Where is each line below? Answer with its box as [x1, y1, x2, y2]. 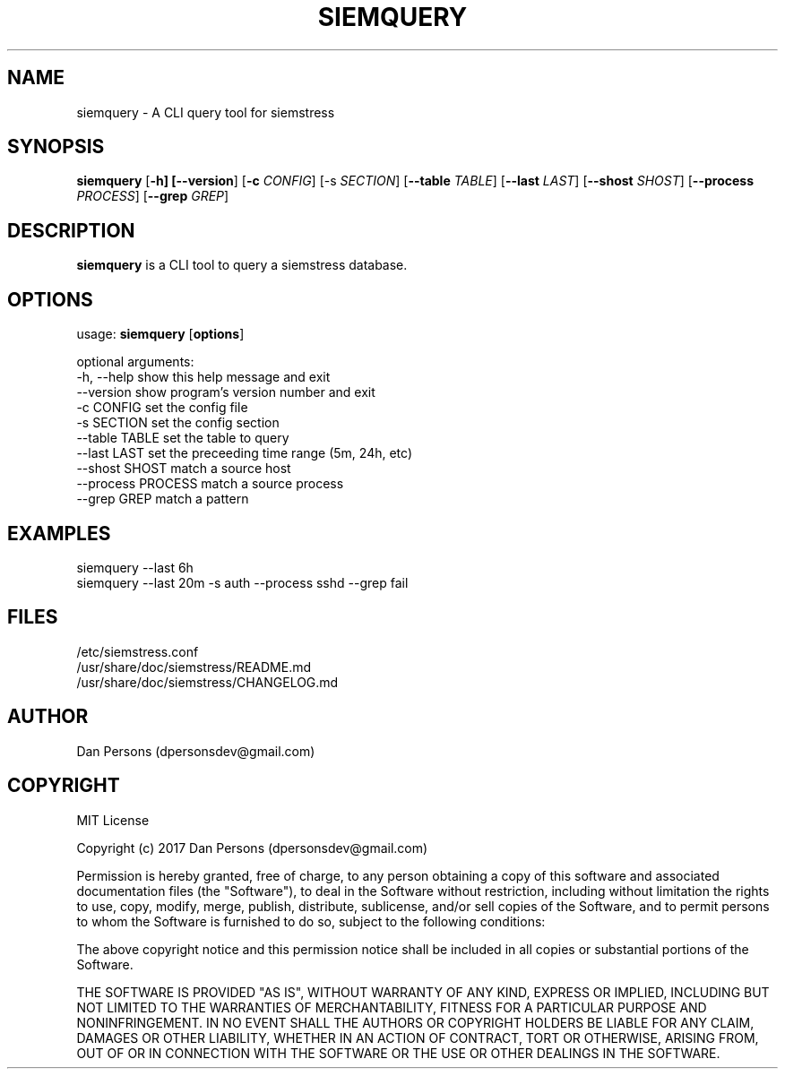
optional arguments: [76, 354, 194, 370]
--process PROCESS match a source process [76, 476, 344, 492]
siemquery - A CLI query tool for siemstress [76, 104, 335, 120]
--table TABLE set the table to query [76, 430, 289, 446]
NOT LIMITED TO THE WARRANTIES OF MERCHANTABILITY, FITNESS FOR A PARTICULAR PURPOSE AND [76, 999, 707, 1015]
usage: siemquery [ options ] [76, 326, 245, 342]
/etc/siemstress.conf [76, 643, 199, 659]
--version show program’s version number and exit [76, 384, 375, 400]
